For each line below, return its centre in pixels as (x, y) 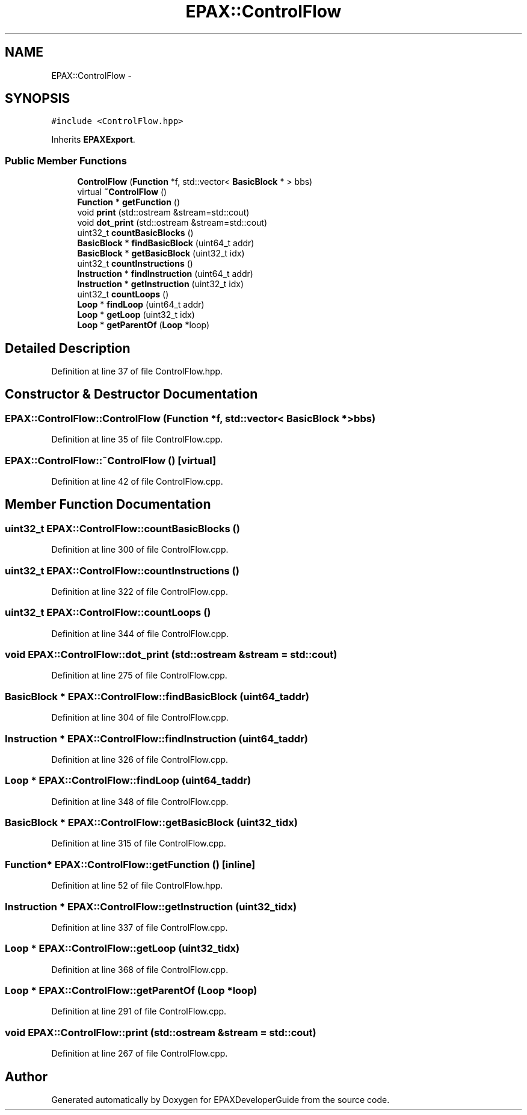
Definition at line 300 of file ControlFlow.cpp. (140, 550)
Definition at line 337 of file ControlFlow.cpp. (140, 927)
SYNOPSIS (38, 99)
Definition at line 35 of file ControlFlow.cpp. (137, 439)
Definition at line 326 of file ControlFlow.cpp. (140, 759)
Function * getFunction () (129, 202)
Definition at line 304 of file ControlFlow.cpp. (140, 718)
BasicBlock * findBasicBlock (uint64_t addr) (166, 243)
